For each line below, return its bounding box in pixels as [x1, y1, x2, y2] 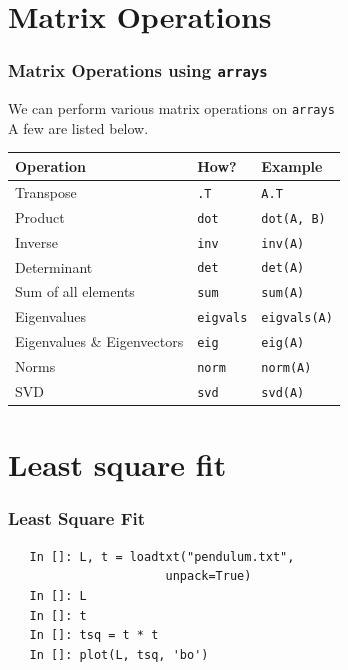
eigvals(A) [261, 311, 333, 326]
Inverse [15, 231, 58, 252]
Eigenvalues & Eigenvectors [15, 331, 184, 352]
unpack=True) [165, 569, 252, 584]
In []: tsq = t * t [29, 628, 159, 643]
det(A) [261, 261, 305, 276]
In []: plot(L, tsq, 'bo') [29, 647, 209, 662]
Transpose [15, 181, 77, 202]
